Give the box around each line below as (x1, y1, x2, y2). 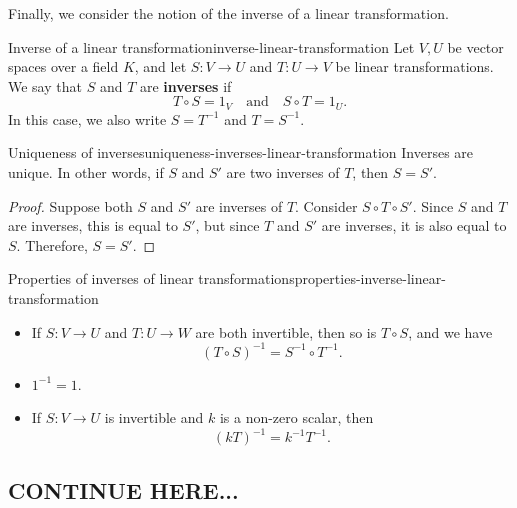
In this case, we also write (8, 108, 167, 129)
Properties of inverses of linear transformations (8, 268, 295, 289)
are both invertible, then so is (195, 321, 377, 342)
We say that (8, 75, 82, 96)
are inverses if (139, 75, 232, 96)
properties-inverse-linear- (294, 268, 446, 289)
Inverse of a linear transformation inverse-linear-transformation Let (8, 36, 415, 57)
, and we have (408, 321, 493, 342)
